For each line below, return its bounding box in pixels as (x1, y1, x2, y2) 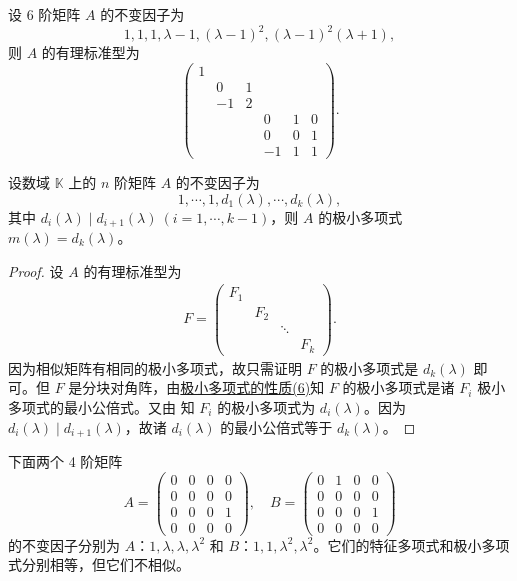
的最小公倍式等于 (220, 416, 333, 437)
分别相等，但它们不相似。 (21, 554, 190, 575)
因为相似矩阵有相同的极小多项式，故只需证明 (8, 357, 302, 378)
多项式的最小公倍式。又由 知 (8, 396, 195, 417)
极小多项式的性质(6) (180, 377, 311, 398)
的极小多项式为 (217, 396, 316, 417)
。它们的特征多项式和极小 (313, 534, 482, 555)
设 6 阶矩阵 (8, 4, 81, 24)
